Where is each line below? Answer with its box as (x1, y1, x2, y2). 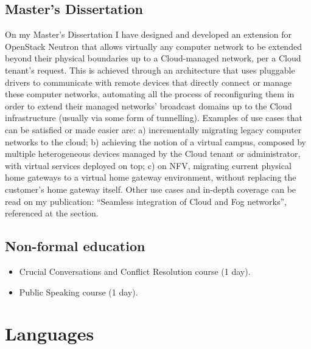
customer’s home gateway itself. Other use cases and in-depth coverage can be (5, 182, 296, 195)
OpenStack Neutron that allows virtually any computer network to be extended (5, 40, 302, 52)
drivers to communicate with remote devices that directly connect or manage (5, 75, 292, 88)
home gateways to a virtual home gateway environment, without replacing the (5, 171, 296, 184)
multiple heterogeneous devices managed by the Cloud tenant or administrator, (5, 147, 301, 160)
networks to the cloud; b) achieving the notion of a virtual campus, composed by (5, 135, 306, 148)
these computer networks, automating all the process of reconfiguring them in (5, 88, 295, 100)
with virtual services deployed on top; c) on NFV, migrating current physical (5, 159, 292, 171)
